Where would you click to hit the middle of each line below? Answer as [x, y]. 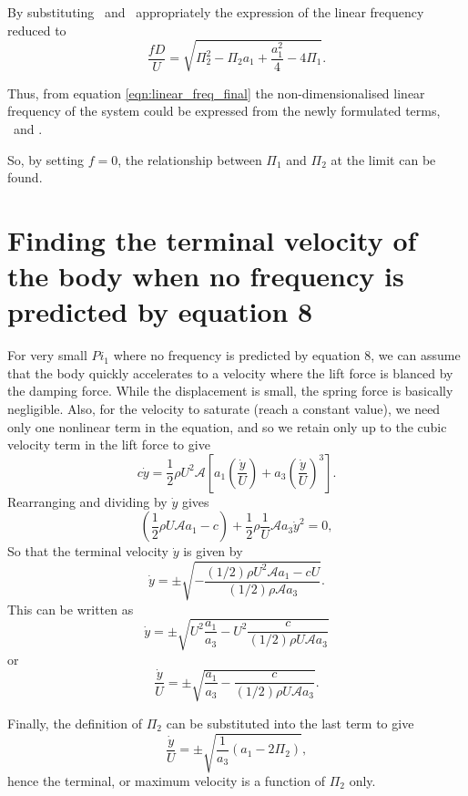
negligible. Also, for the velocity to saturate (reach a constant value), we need [224, 408]
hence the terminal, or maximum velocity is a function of [166, 780]
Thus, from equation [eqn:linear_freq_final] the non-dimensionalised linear [216, 93]
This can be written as [71, 609]
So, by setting [46, 159]
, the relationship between [190, 159]
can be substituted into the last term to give [290, 723]
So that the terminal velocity [88, 551]
